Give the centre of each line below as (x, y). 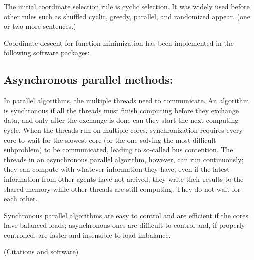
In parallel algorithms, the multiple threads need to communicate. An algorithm (127, 101)
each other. (21, 198)
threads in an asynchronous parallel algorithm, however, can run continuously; (124, 159)
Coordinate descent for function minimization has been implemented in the (119, 43)
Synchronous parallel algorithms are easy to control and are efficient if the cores (126, 215)
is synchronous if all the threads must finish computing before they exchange (121, 110)
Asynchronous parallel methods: (89, 80)
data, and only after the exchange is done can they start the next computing (121, 120)
